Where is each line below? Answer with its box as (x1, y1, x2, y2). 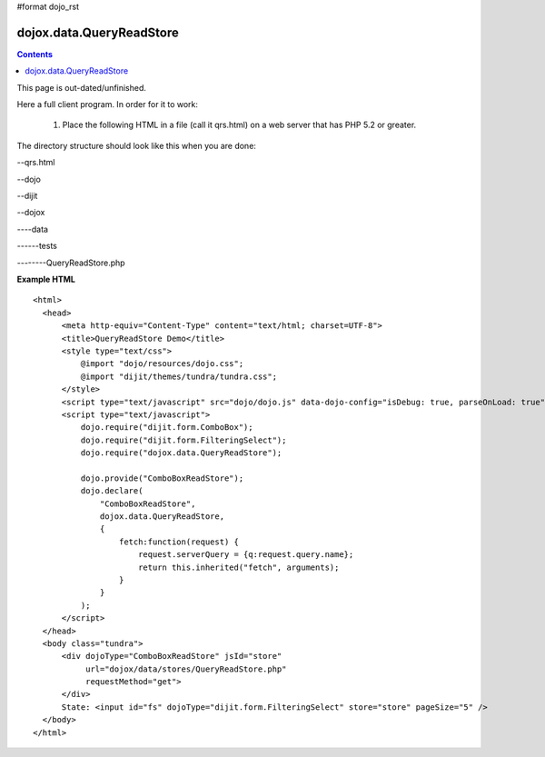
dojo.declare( (80, 486, 144, 496)
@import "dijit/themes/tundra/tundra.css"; (80, 371, 277, 382)
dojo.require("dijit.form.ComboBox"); (80, 423, 253, 433)
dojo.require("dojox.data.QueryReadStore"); (80, 448, 282, 458)
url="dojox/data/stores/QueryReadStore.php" (84, 663, 287, 674)
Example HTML (16, 274, 76, 284)
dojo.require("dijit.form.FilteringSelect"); (80, 434, 287, 445)
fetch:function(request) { (118, 536, 240, 547)
